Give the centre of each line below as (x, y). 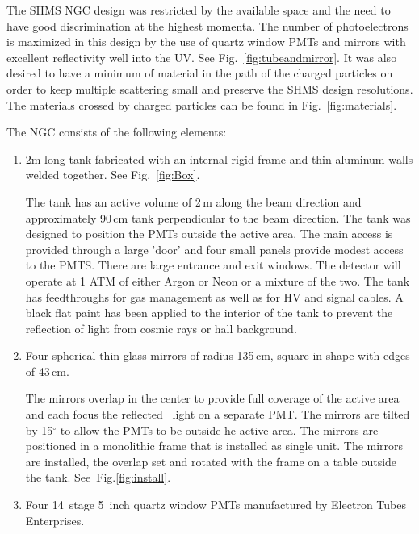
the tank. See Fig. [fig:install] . (98, 477)
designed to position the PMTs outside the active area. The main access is (209, 234)
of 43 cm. (47, 371)
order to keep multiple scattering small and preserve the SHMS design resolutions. (210, 88)
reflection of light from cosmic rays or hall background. (161, 328)
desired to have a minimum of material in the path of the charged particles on (200, 73)
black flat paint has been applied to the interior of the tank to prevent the (209, 313)
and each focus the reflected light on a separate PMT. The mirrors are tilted (218, 414)
